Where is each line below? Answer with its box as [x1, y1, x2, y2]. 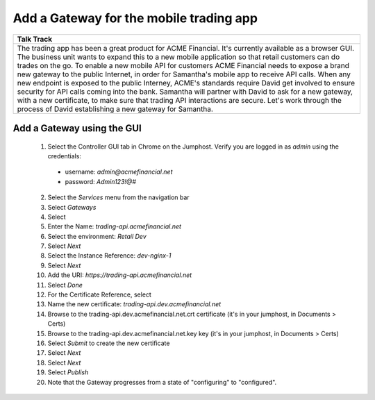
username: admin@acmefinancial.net [65, 167, 173, 176]
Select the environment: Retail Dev [47, 232, 147, 240]
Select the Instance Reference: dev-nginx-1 [47, 251, 172, 260]
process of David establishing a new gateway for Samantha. [17, 104, 213, 114]
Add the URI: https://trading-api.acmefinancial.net [47, 271, 192, 279]
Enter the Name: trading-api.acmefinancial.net [47, 222, 182, 231]
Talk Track [17, 34, 52, 44]
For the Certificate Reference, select [47, 290, 152, 299]
